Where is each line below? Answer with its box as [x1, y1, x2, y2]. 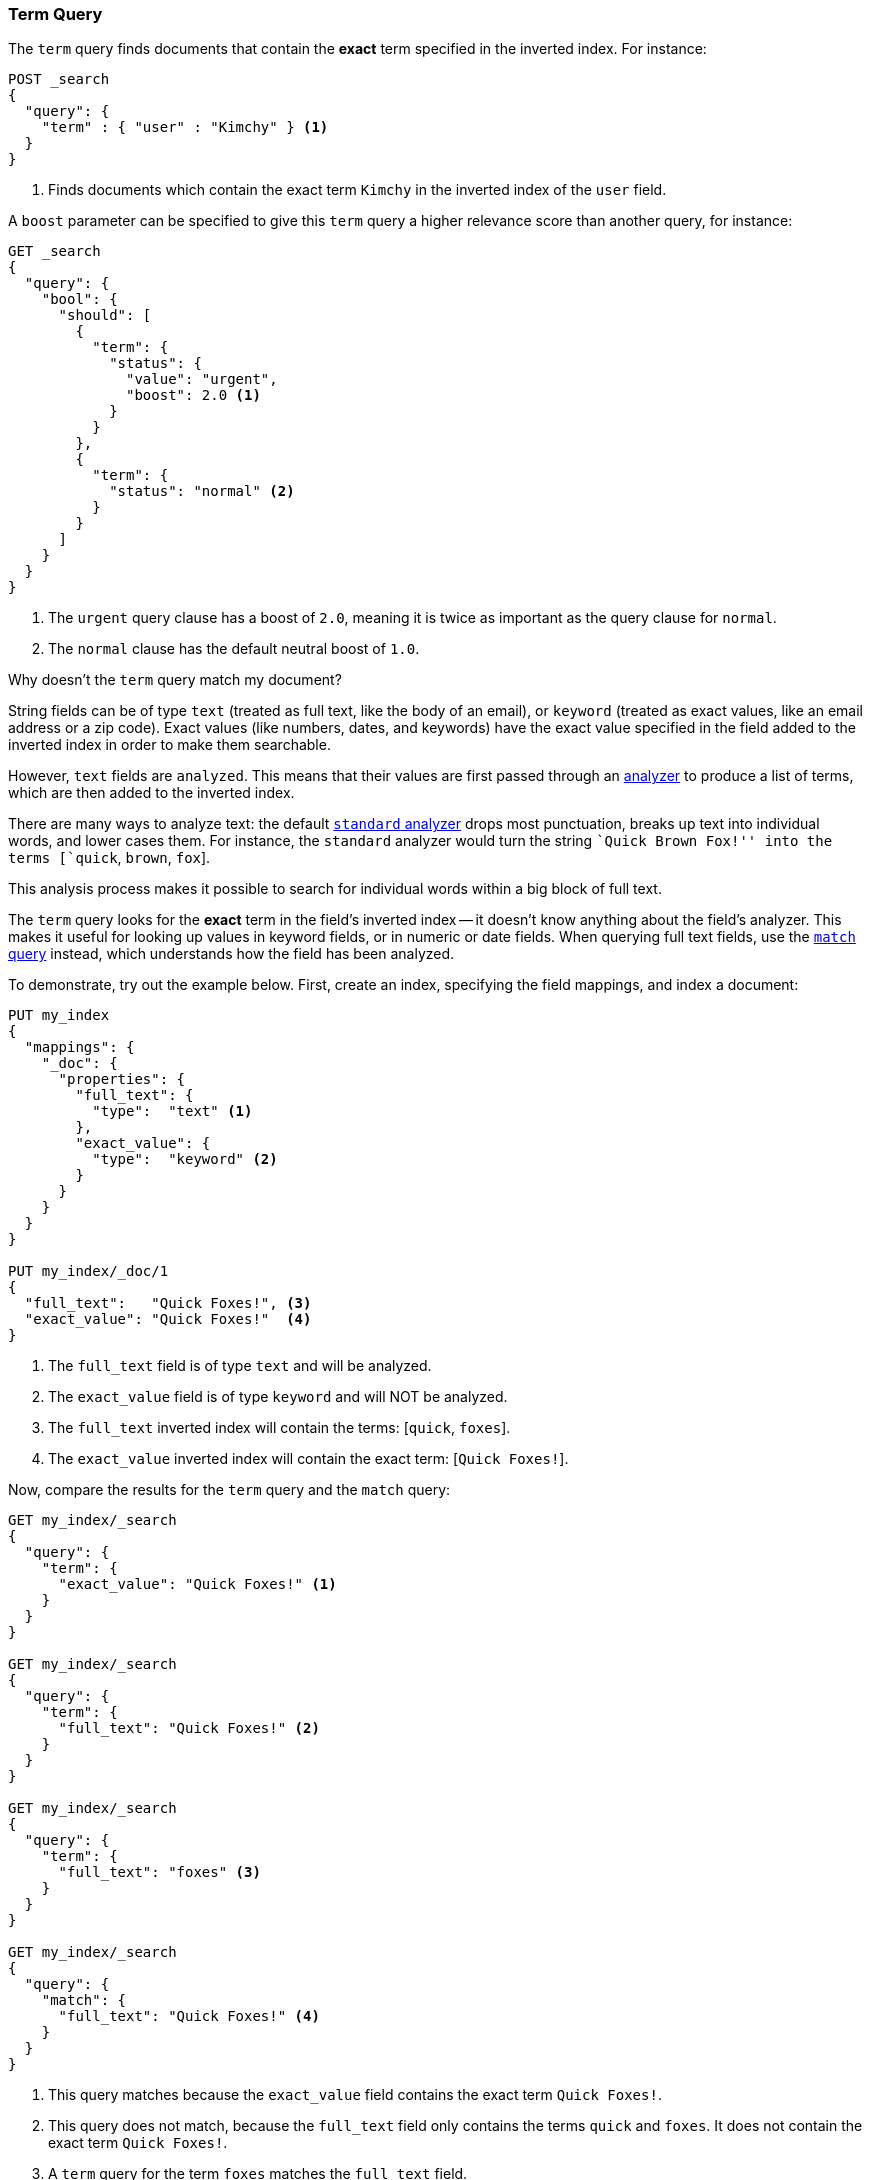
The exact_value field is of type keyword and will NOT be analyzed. [48, 1388, 508, 1406]
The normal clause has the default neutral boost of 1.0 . [48, 640, 420, 658]
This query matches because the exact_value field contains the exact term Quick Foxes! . [48, 2086, 662, 2104]
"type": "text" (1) [92, 1103, 253, 1120]
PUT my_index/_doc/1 [8, 1263, 169, 1280]
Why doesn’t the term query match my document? [8, 671, 342, 689]
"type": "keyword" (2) [92, 1151, 278, 1168]
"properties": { [58, 1071, 186, 1088]
